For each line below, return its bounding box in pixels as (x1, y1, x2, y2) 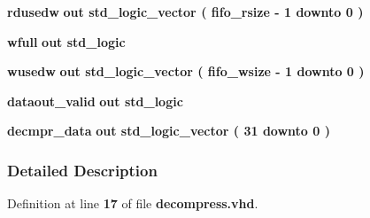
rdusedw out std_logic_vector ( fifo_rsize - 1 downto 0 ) (7, 3, 364, 20)
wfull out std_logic (7, 32, 126, 51)
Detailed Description (7, 159, 158, 181)
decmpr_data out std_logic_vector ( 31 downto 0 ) (7, 121, 330, 140)
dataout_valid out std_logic (7, 91, 183, 110)
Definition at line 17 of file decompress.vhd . (7, 194, 258, 213)
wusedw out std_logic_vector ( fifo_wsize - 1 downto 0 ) (7, 62, 365, 81)
